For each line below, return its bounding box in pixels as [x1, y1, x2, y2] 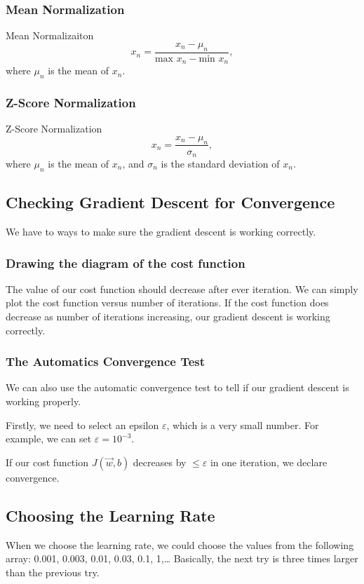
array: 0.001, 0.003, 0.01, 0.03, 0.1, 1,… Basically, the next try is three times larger [6, 551, 358, 566]
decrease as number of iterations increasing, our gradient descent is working [6, 308, 330, 323]
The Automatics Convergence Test [6, 353, 205, 370]
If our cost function [6, 454, 88, 469]
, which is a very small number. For [166, 417, 319, 432]
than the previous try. [6, 564, 100, 579]
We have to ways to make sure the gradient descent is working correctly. [6, 224, 316, 238]
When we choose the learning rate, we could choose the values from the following [6, 537, 354, 552]
